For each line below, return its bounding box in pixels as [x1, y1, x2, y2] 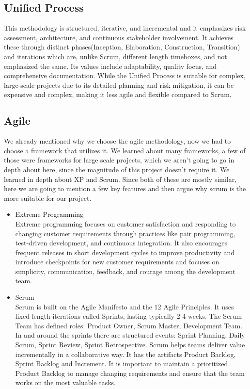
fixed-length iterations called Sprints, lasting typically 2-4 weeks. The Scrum [15, 311, 242, 321]
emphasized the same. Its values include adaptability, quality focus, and [4, 61, 217, 71]
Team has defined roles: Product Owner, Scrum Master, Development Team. [15, 320, 243, 330]
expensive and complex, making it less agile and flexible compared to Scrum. [4, 89, 232, 99]
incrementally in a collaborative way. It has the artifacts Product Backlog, [15, 349, 236, 359]
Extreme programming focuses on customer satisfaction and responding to [15, 218, 236, 228]
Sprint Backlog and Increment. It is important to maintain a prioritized [15, 358, 228, 369]
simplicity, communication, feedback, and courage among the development [15, 266, 235, 276]
